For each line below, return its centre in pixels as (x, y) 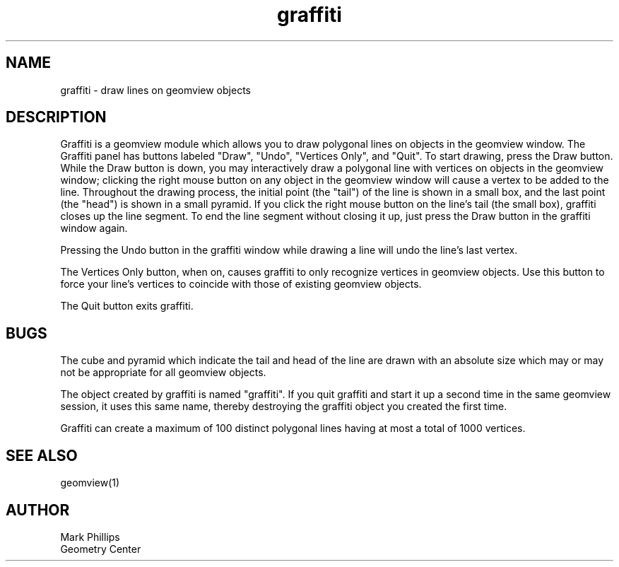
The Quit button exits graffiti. (127, 306)
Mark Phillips (90, 537)
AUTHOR (38, 510)
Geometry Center (101, 549)
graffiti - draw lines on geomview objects (155, 90)
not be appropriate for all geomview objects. (163, 373)
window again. (94, 228)
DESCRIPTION (56, 117)
